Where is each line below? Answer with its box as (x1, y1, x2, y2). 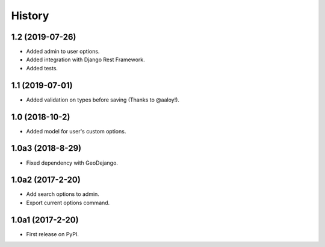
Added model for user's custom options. (26, 127, 126, 135)
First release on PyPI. (26, 230, 79, 237)
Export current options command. (26, 199, 110, 206)
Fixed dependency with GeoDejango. (26, 159, 119, 166)
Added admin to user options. (26, 48, 100, 55)
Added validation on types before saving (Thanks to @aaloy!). (26, 96, 180, 103)
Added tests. (26, 64, 58, 72)
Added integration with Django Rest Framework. (26, 56, 146, 63)
